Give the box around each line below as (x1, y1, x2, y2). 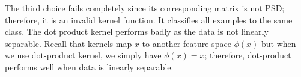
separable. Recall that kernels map (5, 37, 132, 49)
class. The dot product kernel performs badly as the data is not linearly (5, 25, 269, 38)
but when (261, 37, 296, 49)
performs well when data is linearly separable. (5, 60, 174, 73)
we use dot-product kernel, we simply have (5, 49, 162, 61)
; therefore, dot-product (204, 49, 291, 61)
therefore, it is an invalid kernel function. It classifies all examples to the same (5, 13, 293, 26)
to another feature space (142, 37, 231, 49)
